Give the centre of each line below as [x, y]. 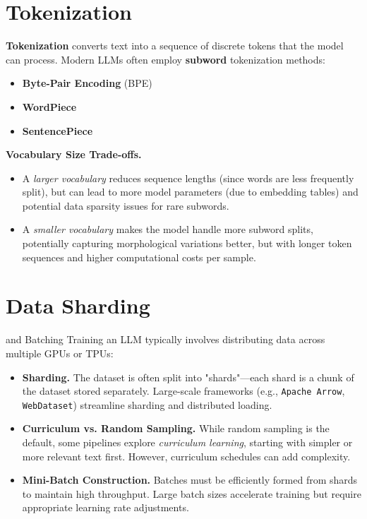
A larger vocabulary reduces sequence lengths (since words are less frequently [188, 178]
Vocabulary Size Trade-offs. [74, 154]
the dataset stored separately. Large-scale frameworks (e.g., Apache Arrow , [183, 391]
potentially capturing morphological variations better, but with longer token [187, 243]
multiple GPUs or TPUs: [60, 353]
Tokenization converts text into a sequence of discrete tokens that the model [175, 46]
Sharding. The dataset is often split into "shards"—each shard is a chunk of [188, 377]
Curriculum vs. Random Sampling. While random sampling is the [176, 428]
